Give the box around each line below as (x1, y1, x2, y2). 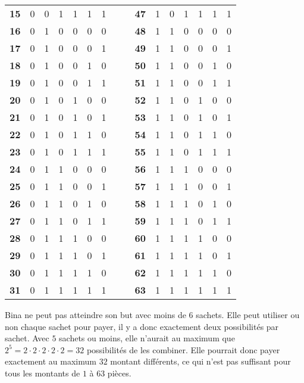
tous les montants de (5, 366, 80, 379)
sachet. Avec (5, 332, 49, 344)
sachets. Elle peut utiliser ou (196, 309, 300, 320)
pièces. (107, 366, 131, 379)
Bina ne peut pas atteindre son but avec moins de (5, 309, 186, 320)
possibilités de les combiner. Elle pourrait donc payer (86, 343, 280, 356)
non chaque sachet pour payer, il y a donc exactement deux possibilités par (5, 320, 279, 332)
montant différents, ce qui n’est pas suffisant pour (110, 355, 291, 368)
